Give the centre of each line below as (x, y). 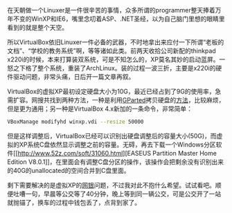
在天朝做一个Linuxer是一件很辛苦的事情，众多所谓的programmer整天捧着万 (114, 10)
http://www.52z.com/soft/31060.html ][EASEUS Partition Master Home (117, 153)
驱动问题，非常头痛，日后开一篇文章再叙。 (74, 77)
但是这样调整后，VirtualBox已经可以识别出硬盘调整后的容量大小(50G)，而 (112, 136)
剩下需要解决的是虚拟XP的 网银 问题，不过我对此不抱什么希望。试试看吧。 (111, 185)
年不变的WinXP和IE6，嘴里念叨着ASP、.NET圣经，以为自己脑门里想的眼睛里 (116, 19)
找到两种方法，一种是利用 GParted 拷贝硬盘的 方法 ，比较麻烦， (137, 100)
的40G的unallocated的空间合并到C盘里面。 (69, 170)
